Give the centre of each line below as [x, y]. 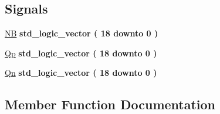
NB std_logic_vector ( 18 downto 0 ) [82, 33]
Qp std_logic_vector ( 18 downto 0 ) [81, 53]
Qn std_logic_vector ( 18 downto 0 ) [81, 73]
